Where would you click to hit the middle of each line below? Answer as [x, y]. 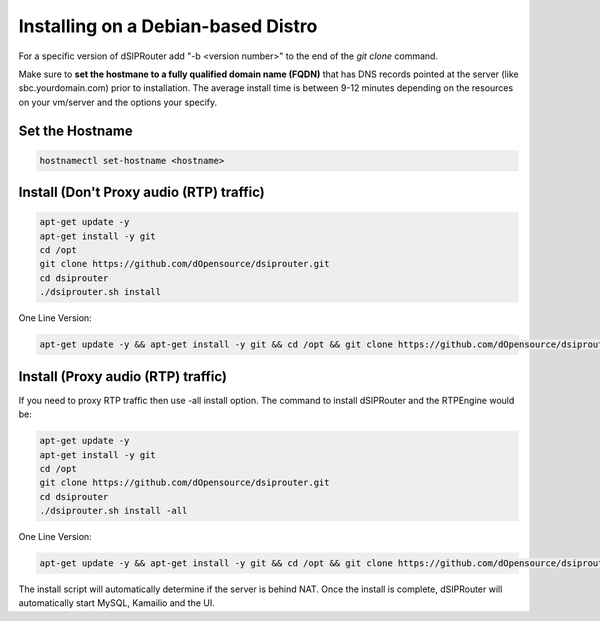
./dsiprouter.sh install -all [113, 511]
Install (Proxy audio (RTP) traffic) [123, 376]
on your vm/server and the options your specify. [118, 102]
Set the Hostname [76, 130]
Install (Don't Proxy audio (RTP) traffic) [141, 192]
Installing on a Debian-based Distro [168, 26]
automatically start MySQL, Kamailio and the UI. [116, 603]
